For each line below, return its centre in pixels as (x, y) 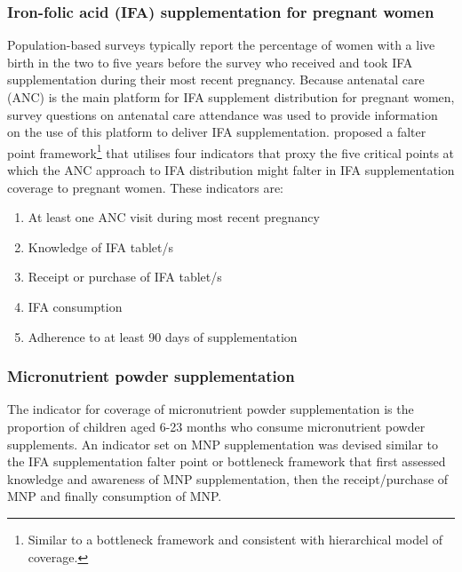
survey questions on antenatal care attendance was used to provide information (223, 114)
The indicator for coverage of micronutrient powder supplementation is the (211, 409)
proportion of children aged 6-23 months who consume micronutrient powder (216, 426)
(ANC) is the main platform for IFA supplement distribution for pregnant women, (231, 97)
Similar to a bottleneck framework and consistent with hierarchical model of (235, 539)
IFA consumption (75, 306)
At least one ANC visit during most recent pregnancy (174, 217)
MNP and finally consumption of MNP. (115, 496)
